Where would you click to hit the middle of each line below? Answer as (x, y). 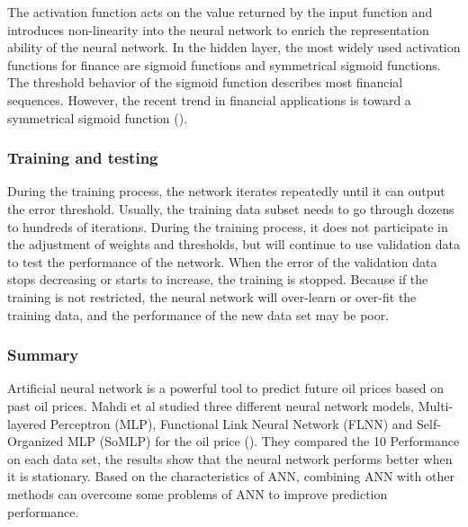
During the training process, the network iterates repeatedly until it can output (226, 191)
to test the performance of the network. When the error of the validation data (222, 261)
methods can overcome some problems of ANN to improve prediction (198, 493)
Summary (43, 355)
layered (27, 423)
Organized (36, 441)
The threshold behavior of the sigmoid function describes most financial (205, 82)
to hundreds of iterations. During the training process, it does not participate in (228, 226)
